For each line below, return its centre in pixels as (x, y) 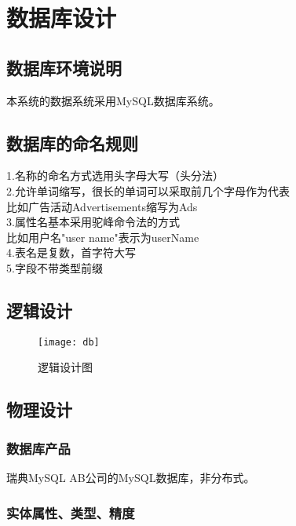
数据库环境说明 (64, 67)
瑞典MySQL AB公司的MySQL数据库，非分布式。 (131, 477)
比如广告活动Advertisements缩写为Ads (102, 206)
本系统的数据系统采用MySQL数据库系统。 (113, 100)
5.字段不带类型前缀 (55, 267)
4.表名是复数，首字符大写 (71, 252)
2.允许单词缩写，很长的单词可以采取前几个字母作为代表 (148, 190)
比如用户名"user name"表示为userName (103, 237)
